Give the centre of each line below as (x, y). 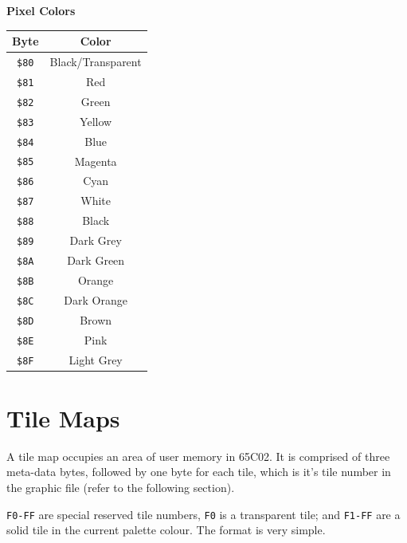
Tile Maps (63, 417)
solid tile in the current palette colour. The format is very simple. (166, 530)
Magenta (96, 161)
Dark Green (96, 260)
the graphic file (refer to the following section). (121, 487)
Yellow (96, 121)
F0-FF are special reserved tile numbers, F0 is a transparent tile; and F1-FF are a (203, 514)
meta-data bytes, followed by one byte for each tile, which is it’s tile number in (199, 472)
